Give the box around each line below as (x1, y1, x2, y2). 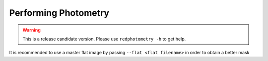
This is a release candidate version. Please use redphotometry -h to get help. (22, 36, 186, 42)
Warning (22, 27, 41, 33)
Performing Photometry (9, 7, 109, 18)
